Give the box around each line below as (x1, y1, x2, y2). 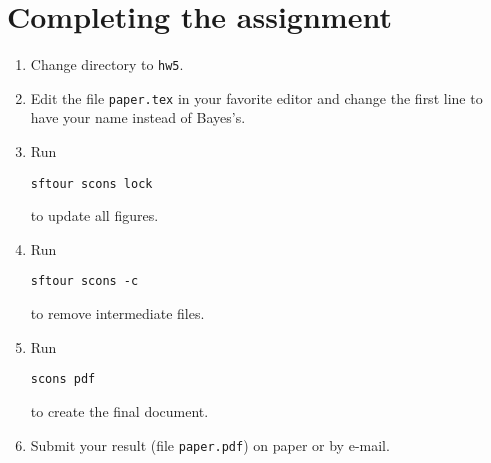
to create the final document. (30, 400, 209, 421)
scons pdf (30, 372, 96, 387)
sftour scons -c (30, 274, 139, 289)
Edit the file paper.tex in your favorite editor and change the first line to (30, 87, 483, 108)
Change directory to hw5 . (30, 54, 184, 75)
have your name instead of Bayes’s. (30, 107, 246, 128)
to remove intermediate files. (30, 303, 205, 324)
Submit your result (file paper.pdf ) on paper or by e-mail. (30, 434, 390, 455)
